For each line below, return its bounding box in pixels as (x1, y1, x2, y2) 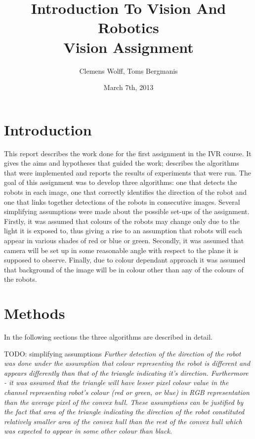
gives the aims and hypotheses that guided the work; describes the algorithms (4, 158, 239, 168)
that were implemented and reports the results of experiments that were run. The (4, 167, 251, 177)
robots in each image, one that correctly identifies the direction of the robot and (4, 187, 247, 197)
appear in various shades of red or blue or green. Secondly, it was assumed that (4, 235, 244, 245)
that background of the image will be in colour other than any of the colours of (4, 264, 244, 274)
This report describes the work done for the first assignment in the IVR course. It (4, 148, 252, 158)
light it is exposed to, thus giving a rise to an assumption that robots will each (4, 225, 242, 236)
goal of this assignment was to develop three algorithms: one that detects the (4, 177, 237, 187)
